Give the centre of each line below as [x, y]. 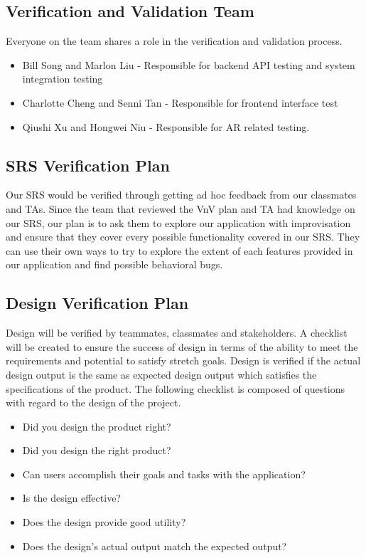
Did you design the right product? [97, 450]
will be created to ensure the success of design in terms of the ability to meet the [182, 346]
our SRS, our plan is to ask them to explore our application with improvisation [178, 222]
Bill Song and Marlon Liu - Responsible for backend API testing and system [189, 64]
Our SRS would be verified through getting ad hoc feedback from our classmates [181, 195]
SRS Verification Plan [88, 165]
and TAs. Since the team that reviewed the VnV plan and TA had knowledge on [181, 208]
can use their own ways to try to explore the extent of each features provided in [179, 250]
